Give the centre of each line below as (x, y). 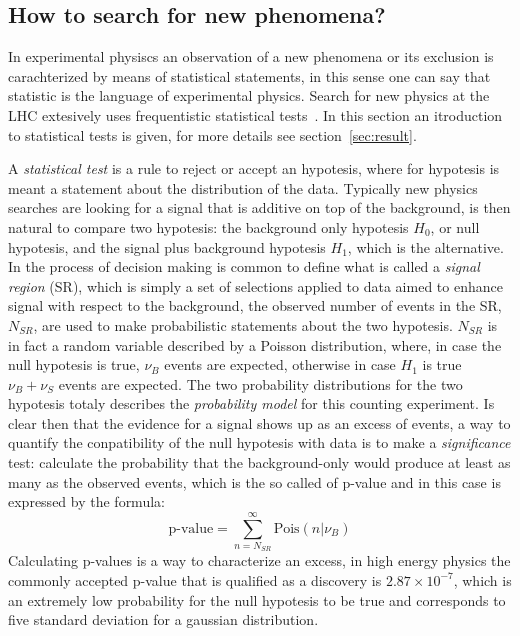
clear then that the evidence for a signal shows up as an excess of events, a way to (259, 422)
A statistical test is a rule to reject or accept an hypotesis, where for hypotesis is (254, 168)
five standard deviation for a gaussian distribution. (163, 619)
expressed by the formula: (86, 501)
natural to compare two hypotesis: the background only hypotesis (208, 226)
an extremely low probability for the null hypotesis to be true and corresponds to (257, 599)
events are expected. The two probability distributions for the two (260, 383)
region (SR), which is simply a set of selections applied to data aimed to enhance (255, 285)
